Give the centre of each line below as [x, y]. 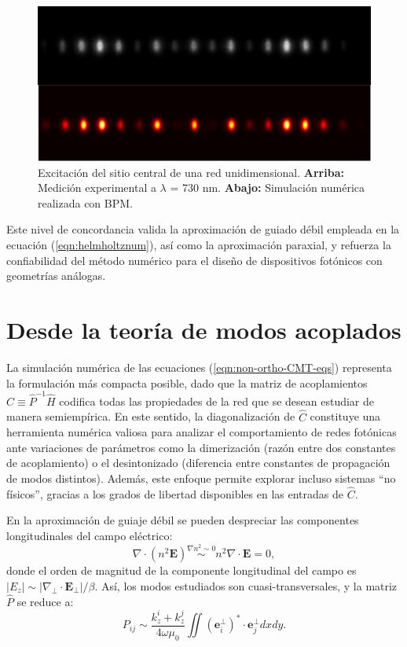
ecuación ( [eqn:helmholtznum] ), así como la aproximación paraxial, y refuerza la [199, 245]
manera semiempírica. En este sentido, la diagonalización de [151, 416]
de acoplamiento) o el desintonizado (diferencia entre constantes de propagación [198, 463]
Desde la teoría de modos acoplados [204, 330]
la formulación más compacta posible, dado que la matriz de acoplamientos [187, 382]
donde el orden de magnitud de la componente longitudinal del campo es [181, 570]
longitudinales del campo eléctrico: [90, 536]
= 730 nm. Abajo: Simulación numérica [267, 187]
